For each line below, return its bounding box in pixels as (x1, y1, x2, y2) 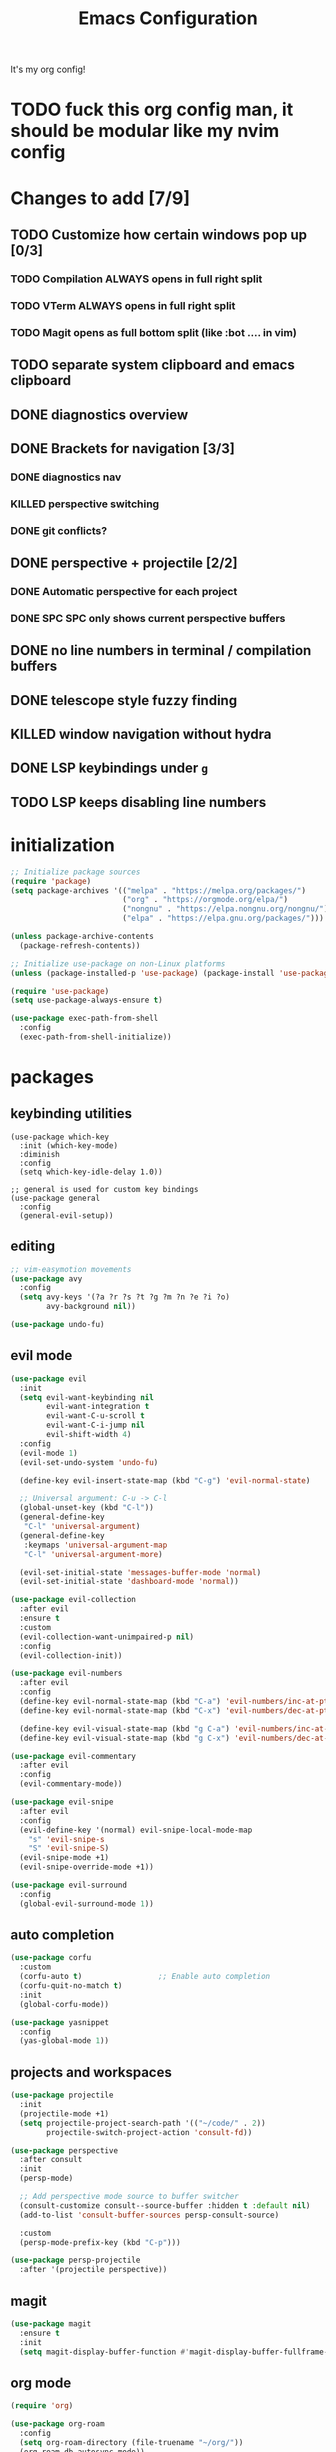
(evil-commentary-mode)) (19, 1779, 123, 1789)
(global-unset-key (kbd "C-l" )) (19, 1503, 155, 1513)
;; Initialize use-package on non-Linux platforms (10, 958, 226, 969)
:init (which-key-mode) (19, 1140, 118, 1151)
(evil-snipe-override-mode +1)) (19, 1862, 155, 1872)
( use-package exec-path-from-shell (10, 1013, 159, 1024)
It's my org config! (10, 63, 86, 76)
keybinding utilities (10, 1105, 133, 1122)
